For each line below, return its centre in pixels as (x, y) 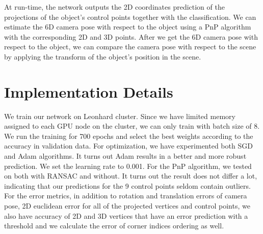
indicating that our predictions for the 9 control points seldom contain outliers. (127, 185)
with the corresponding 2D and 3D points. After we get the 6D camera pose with (131, 36)
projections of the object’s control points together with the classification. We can (130, 17)
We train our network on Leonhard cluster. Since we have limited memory (120, 116)
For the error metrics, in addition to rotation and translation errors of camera (126, 196)
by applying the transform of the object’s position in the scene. (103, 56)
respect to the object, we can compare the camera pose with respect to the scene (130, 47)
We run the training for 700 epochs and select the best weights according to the (129, 136)
